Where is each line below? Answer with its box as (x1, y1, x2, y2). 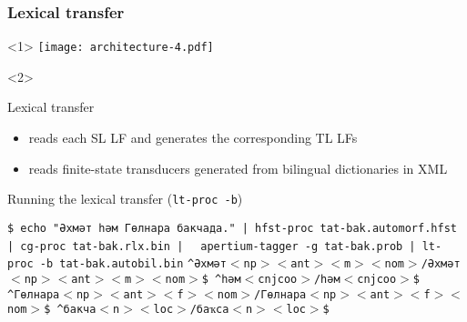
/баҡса (189, 303, 229, 317)
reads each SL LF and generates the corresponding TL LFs (28, 128, 358, 147)
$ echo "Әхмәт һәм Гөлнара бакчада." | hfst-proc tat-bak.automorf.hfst (7, 221, 457, 235)
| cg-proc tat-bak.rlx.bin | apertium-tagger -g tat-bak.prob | (7, 239, 416, 253)
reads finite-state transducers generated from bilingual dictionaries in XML (28, 158, 448, 177)
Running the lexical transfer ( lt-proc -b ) (7, 189, 243, 208)
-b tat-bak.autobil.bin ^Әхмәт (39, 257, 227, 271)
